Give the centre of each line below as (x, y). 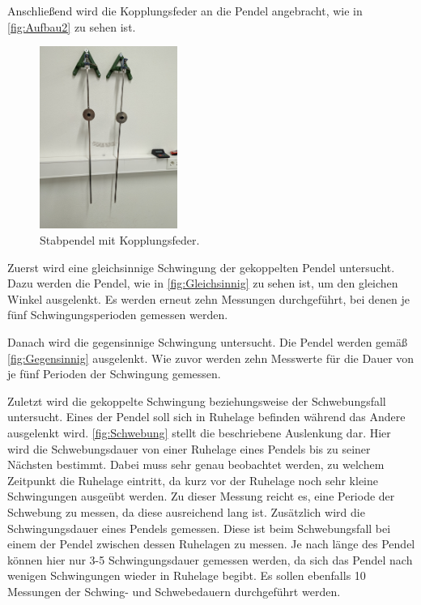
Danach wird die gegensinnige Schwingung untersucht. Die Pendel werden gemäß (207, 341)
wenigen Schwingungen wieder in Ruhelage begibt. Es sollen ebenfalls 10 (187, 575)
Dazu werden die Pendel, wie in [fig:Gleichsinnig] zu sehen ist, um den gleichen (203, 283)
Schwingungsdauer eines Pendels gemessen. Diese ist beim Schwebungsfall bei (199, 528)
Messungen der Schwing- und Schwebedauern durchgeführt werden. (174, 591)
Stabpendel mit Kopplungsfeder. (120, 240)
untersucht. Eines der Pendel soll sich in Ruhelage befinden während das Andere (206, 417)
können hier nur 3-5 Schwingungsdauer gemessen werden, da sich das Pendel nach (210, 559)
